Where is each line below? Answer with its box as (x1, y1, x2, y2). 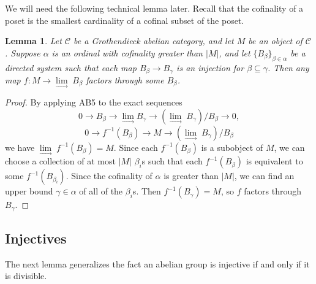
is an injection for (176, 61, 244, 74)
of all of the (79, 185, 123, 198)
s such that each (141, 155, 203, 167)
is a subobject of (201, 140, 263, 153)
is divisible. (5, 269, 47, 282)
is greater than (164, 169, 219, 182)
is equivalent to (246, 155, 303, 167)
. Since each (113, 140, 158, 153)
